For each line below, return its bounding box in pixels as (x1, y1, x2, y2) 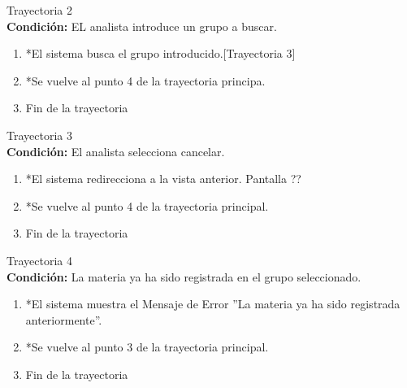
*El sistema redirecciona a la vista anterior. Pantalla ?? (25, 170, 301, 187)
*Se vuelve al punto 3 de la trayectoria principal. (25, 338, 269, 355)
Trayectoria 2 (6, 2, 72, 18)
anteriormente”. (25, 311, 102, 328)
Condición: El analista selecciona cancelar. (6, 142, 225, 159)
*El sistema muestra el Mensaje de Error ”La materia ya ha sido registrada (25, 295, 401, 312)
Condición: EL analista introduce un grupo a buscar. (6, 17, 277, 34)
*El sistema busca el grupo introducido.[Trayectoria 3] (25, 45, 296, 62)
